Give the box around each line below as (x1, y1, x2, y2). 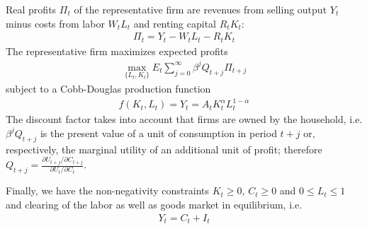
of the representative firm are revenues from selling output (74, 2, 327, 16)
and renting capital (133, 16, 217, 30)
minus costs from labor (6, 16, 105, 30)
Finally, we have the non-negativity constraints (6, 183, 210, 198)
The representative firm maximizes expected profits (6, 43, 228, 58)
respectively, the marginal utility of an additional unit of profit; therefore (6, 141, 322, 156)
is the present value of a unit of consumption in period (40, 125, 277, 140)
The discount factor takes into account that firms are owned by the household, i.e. (6, 112, 363, 127)
